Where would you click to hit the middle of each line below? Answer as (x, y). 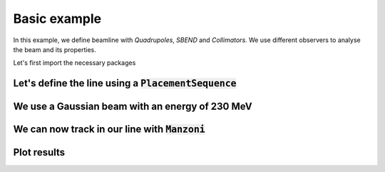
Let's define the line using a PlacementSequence (125, 83)
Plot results (39, 152)
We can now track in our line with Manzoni (109, 130)
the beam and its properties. (55, 49)
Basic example (57, 19)
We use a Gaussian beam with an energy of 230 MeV (133, 107)
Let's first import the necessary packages (75, 63)
